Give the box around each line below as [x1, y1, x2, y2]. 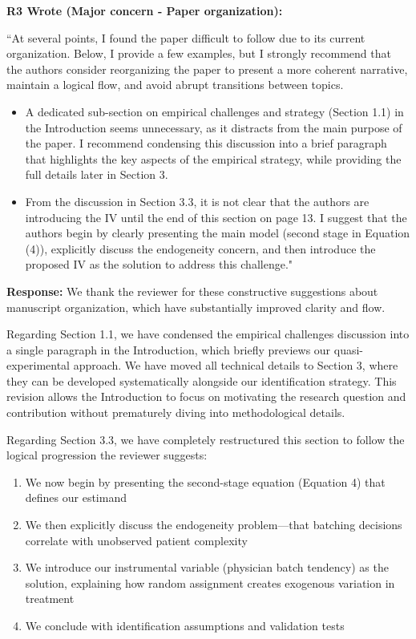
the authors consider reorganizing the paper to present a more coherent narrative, [6, 60, 408, 77]
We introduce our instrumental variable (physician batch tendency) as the [25, 559, 389, 576]
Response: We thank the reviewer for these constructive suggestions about [6, 282, 378, 299]
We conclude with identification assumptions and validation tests [25, 617, 345, 633]
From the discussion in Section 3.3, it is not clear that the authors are [25, 192, 370, 209]
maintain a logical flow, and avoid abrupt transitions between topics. [6, 76, 344, 93]
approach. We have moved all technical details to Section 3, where [73, 357, 398, 374]
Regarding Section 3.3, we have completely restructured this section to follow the [6, 431, 405, 447]
